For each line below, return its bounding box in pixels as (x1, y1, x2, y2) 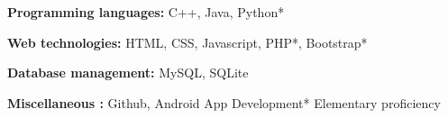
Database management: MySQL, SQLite (7, 63, 249, 82)
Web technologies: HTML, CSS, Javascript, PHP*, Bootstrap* (7, 32, 368, 51)
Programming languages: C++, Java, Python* (7, 3, 285, 21)
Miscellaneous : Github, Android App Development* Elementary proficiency (7, 93, 441, 112)
